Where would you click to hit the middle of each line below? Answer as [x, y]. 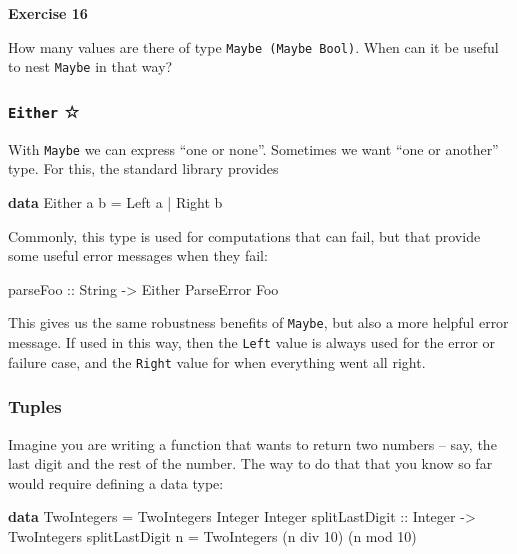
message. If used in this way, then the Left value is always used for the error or [252, 341]
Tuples [35, 406]
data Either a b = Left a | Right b [115, 201]
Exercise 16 [48, 13]
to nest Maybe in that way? [90, 66]
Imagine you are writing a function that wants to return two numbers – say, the [252, 443]
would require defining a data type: [116, 482]
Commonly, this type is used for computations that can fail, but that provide [244, 235]
